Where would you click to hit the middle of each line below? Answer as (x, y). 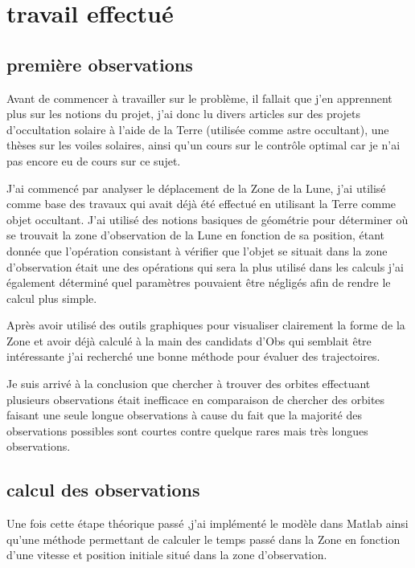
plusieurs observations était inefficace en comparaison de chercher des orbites (196, 399)
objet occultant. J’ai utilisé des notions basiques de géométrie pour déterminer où (207, 219)
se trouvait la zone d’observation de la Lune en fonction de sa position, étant (195, 235)
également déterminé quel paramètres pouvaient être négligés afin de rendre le (199, 282)
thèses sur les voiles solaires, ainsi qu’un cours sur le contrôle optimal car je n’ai (203, 145)
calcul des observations (103, 490)
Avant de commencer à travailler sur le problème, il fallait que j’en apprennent (199, 98)
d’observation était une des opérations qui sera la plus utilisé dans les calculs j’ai (205, 266)
